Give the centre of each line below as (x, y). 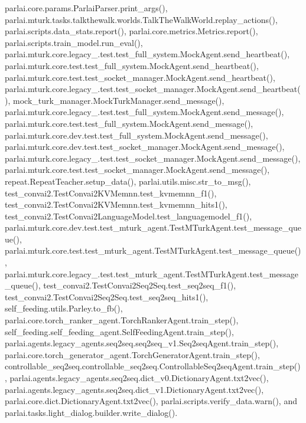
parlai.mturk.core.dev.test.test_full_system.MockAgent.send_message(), (136, 135)
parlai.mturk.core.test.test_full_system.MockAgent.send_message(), (129, 123)
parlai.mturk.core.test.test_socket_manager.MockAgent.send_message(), (137, 170)
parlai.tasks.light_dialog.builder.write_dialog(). (91, 412)
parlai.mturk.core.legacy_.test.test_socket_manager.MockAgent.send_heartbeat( (153, 89)
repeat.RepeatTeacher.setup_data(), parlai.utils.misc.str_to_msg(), (128, 181)
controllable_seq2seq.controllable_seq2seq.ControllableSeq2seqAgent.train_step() (153, 366)
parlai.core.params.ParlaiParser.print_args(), (86, 8)
